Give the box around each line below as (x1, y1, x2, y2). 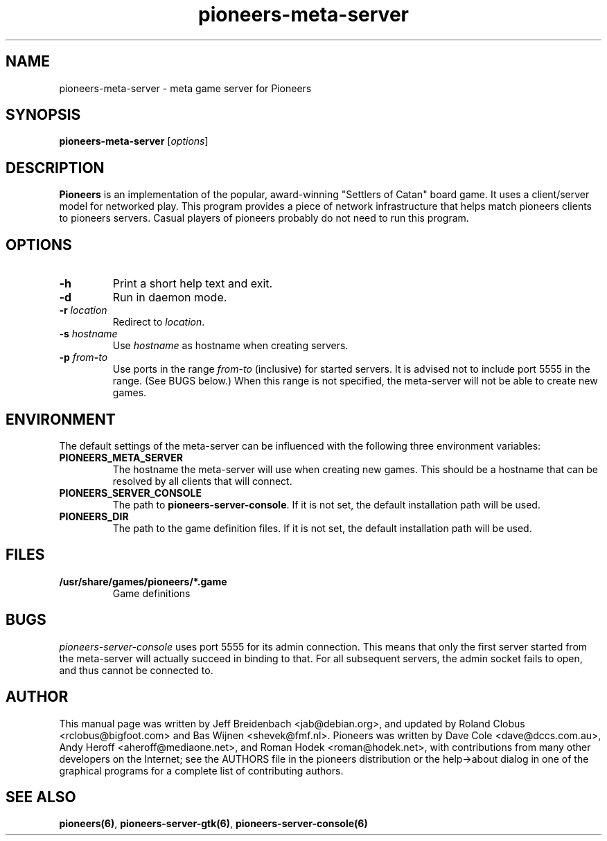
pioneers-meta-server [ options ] (59, 135, 209, 148)
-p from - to (59, 351, 108, 364)
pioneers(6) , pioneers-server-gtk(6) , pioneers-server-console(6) (59, 817, 368, 830)
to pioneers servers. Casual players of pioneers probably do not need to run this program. (59, 212, 469, 224)
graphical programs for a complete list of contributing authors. (59, 764, 344, 777)
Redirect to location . (112, 316, 205, 328)
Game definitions (112, 587, 191, 599)
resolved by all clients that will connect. (112, 475, 292, 487)
